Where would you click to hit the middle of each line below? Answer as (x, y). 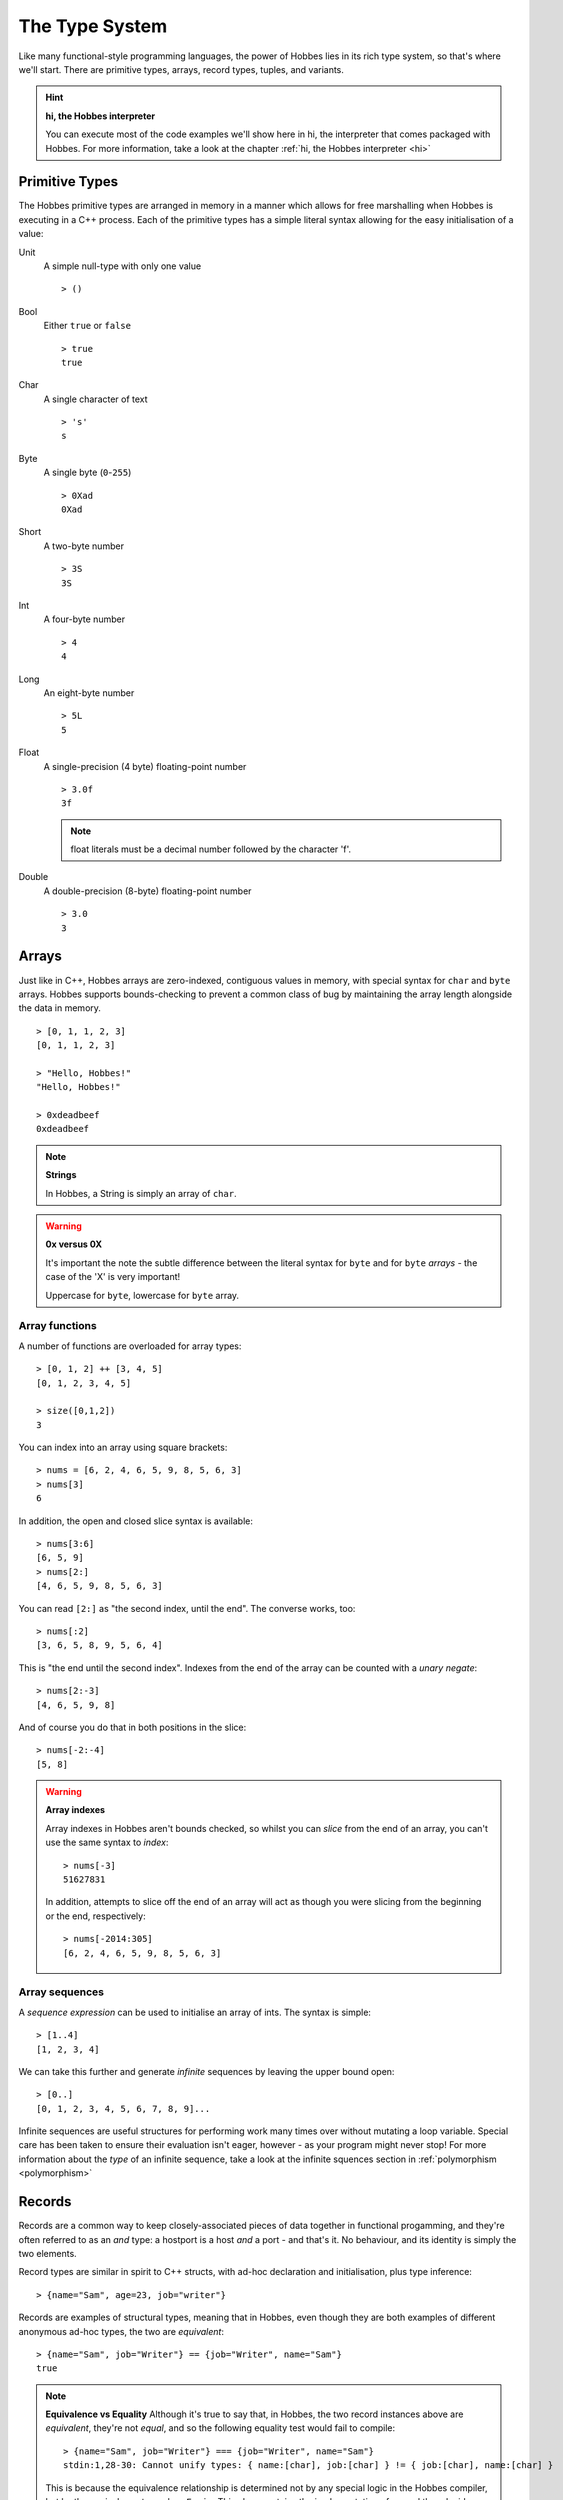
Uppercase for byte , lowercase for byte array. (142, 1295)
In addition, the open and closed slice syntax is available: (136, 1521)
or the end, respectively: (95, 1916)
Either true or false (87, 326)
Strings (61, 1175)
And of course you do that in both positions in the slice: (132, 1727)
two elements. (47, 2253)
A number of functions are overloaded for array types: (130, 1346)
